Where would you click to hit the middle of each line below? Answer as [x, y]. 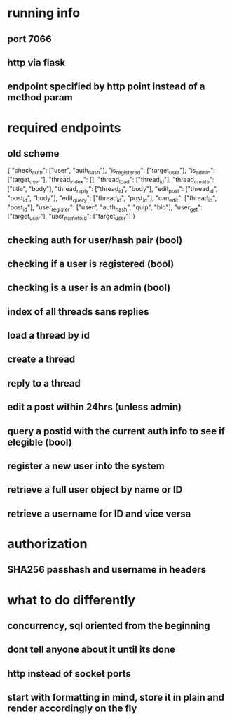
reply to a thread [44, 383]
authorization [47, 544]
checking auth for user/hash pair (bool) [95, 240]
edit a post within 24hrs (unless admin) [95, 407]
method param [40, 97]
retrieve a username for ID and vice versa [99, 513]
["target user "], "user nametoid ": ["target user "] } [71, 217]
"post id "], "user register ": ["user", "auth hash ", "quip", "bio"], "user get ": [105, 208]
